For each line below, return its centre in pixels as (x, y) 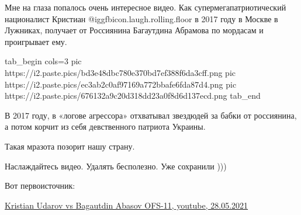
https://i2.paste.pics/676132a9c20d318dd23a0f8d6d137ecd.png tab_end (133, 96)
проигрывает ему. (36, 41)
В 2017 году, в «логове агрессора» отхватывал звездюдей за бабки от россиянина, (151, 115)
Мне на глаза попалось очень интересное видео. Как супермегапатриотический (146, 7)
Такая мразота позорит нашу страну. (70, 146)
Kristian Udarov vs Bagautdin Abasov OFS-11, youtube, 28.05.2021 (127, 205)
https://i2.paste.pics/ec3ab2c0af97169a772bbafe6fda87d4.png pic (121, 84)
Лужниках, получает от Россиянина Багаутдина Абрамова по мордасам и (134, 30)
